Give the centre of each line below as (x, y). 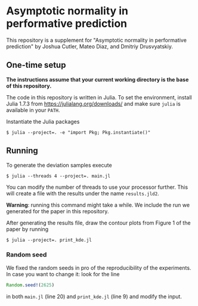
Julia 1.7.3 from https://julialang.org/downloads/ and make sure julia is (93, 104)
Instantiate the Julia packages (43, 121)
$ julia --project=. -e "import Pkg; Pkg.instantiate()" (78, 132)
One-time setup (36, 65)
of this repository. (29, 86)
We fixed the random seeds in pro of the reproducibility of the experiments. (99, 268)
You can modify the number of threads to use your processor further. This (97, 187)
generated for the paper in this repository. (58, 211)
